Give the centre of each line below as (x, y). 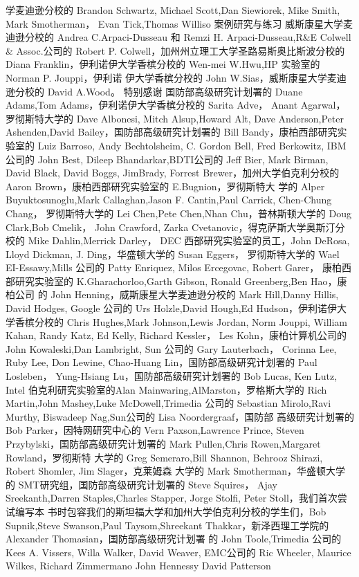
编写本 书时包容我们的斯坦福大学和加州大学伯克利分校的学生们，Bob (171, 511)
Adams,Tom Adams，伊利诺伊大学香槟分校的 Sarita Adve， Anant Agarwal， (176, 105)
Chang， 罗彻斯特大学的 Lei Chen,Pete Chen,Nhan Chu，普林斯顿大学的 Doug (178, 213)
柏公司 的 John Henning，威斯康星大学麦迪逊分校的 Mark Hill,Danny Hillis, (172, 294)
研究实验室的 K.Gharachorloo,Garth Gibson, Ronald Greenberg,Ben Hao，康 (181, 281)
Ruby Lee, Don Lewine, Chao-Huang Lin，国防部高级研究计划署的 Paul (162, 362)
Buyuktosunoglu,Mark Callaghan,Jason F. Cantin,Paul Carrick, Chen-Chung (169, 200)
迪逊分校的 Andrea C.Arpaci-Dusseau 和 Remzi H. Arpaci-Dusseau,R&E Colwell (178, 37)
